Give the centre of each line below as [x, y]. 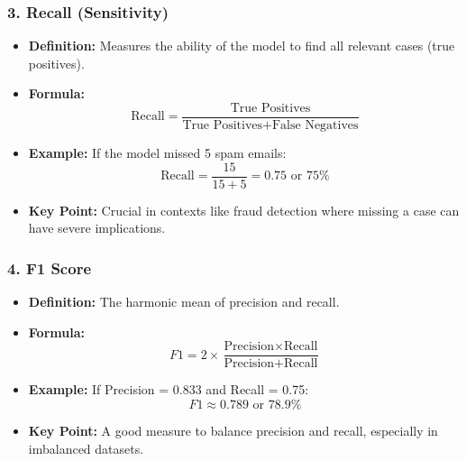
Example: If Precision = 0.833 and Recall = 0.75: [169, 389]
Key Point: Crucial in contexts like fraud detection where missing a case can [244, 210]
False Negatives [315, 126]
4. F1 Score [50, 267]
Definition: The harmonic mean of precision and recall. [184, 302]
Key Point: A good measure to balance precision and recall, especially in [233, 430]
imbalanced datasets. [86, 448]
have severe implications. [97, 228]
